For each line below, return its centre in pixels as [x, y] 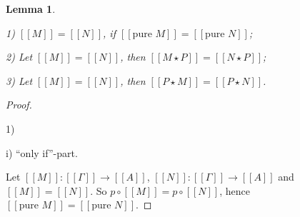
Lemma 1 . [31, 9]
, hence [235, 190]
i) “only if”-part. [42, 152]
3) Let [19, 80]
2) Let [19, 57]
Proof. [19, 105]
